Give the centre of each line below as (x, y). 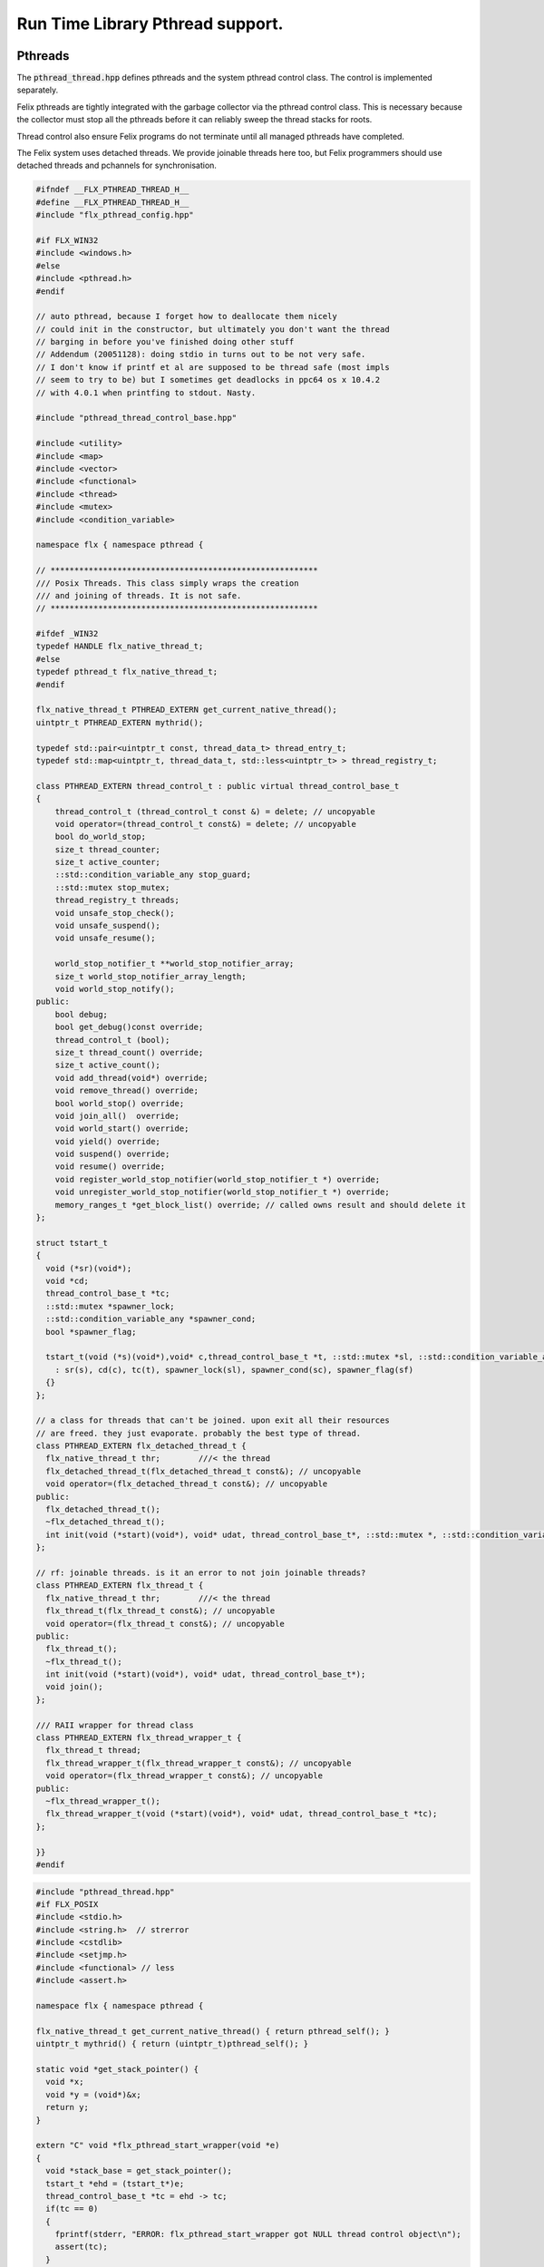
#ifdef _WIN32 (67, 634)
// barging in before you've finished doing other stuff (165, 342)
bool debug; (82, 1014)
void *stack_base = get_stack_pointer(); (139, 2171)
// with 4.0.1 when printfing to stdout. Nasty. (146, 393)
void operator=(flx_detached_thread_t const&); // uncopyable (187, 1484)
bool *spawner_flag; (91, 1332)
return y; (68, 2107)
